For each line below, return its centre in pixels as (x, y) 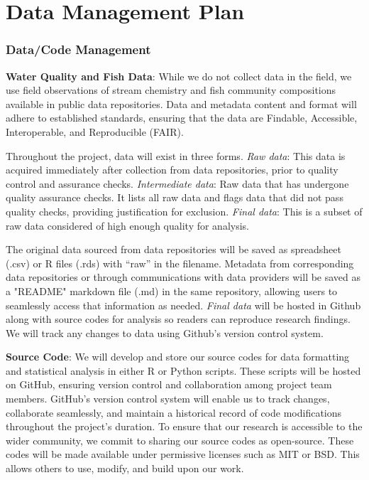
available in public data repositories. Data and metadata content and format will (181, 103)
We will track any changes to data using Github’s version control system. (165, 332)
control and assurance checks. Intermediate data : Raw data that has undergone (177, 183)
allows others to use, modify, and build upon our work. (125, 468)
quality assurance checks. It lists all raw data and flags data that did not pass (175, 197)
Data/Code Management (78, 49)
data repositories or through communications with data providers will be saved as (183, 277)
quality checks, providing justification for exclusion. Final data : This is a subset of (184, 211)
